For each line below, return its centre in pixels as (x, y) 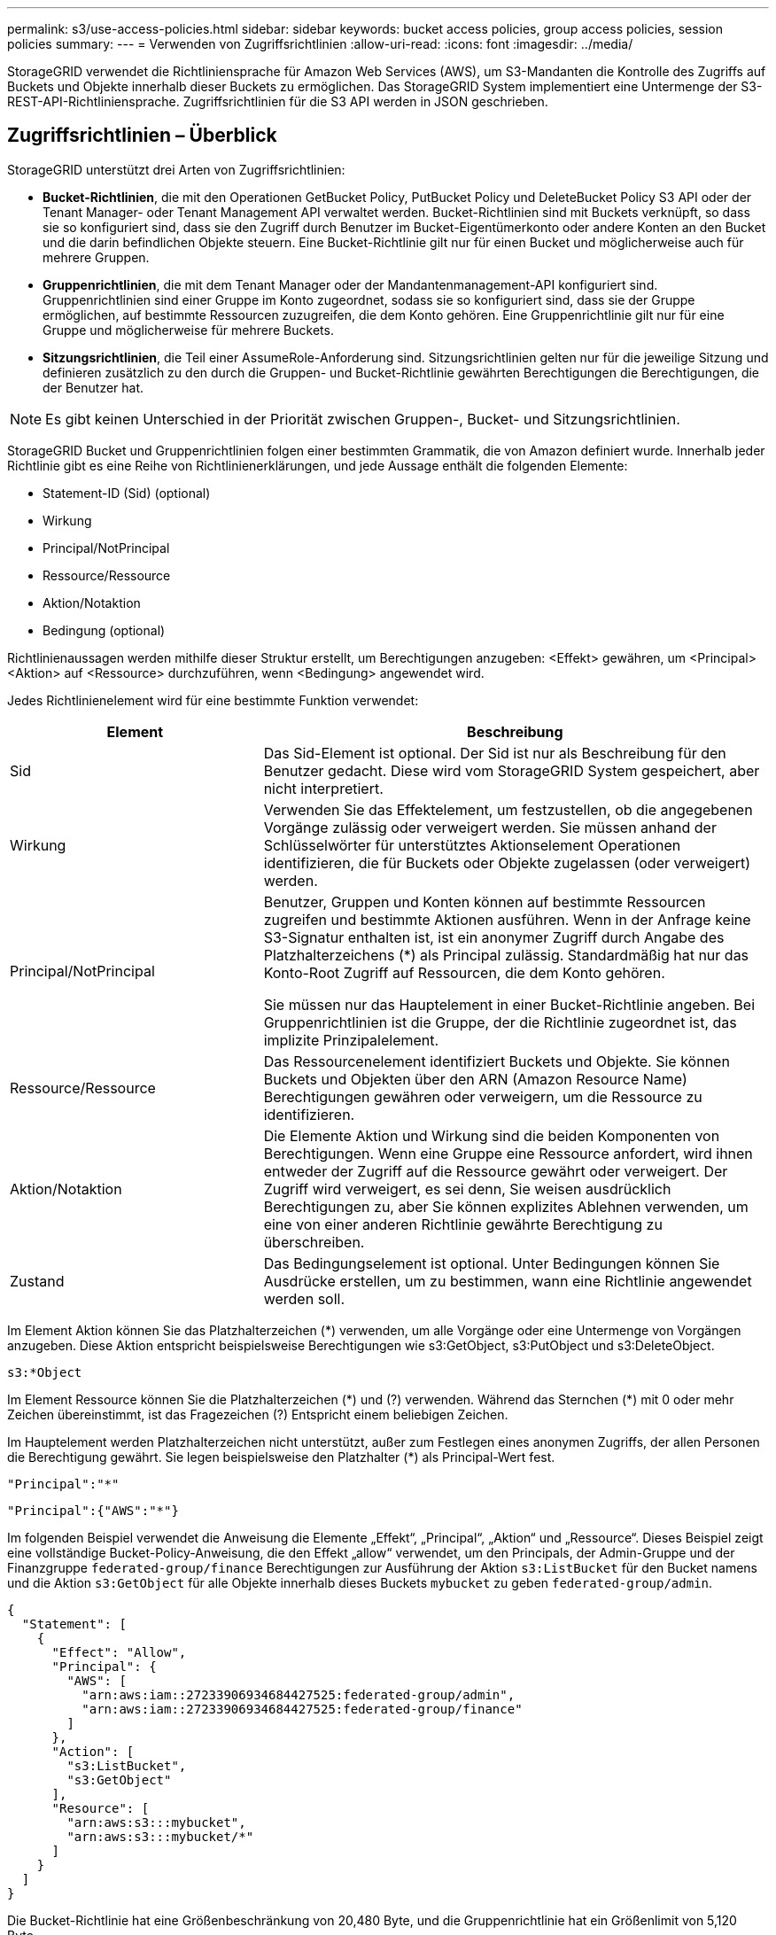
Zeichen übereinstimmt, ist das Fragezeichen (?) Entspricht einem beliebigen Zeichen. (258, 1414)
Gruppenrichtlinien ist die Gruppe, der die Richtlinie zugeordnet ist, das (500, 1022)
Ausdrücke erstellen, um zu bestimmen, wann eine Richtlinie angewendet (508, 1281)
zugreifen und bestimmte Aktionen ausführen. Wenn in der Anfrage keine (507, 919)
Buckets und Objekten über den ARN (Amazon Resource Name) (475, 1079)
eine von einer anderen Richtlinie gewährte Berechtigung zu (463, 1224)
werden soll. (304, 1298)
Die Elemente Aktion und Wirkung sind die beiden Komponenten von (492, 1135)
